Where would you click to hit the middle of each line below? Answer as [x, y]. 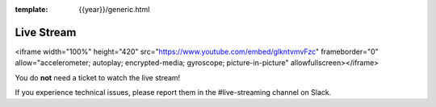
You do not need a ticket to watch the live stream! [98, 77]
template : [31, 9]
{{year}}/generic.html [114, 9]
